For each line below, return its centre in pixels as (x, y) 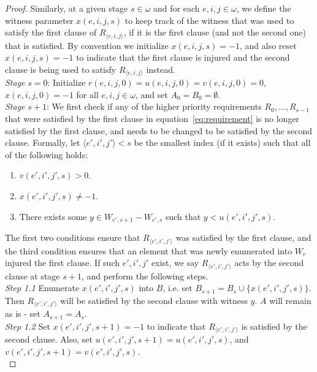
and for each (177, 8)
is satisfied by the (274, 326)
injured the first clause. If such (62, 263)
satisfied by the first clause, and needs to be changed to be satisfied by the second (159, 130)
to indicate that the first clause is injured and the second (183, 57)
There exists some (53, 216)
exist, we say (175, 263)
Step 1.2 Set (28, 326)
